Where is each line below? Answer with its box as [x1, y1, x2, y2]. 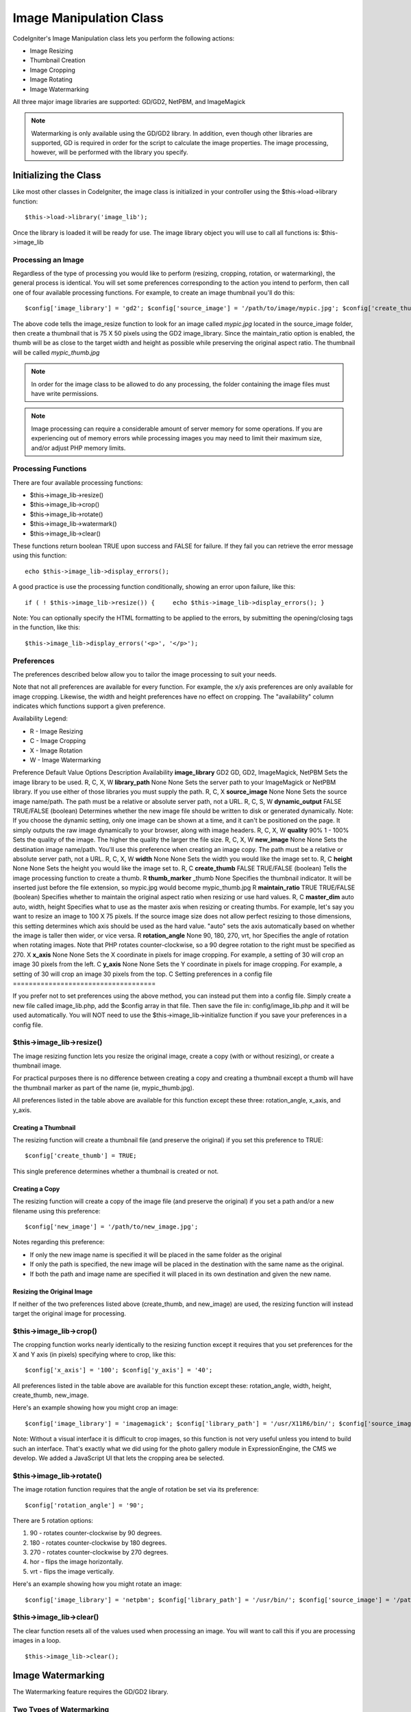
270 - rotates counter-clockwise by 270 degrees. [29, 1548, 169, 1557]
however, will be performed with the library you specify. [31, 148, 188, 157]
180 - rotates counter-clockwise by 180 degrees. [29, 1538, 167, 1547]
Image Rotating [29, 75, 73, 84]
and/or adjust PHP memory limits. [31, 444, 126, 452]
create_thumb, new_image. [12, 1391, 89, 1400]
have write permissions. [31, 389, 99, 397]
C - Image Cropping [29, 737, 86, 745]
